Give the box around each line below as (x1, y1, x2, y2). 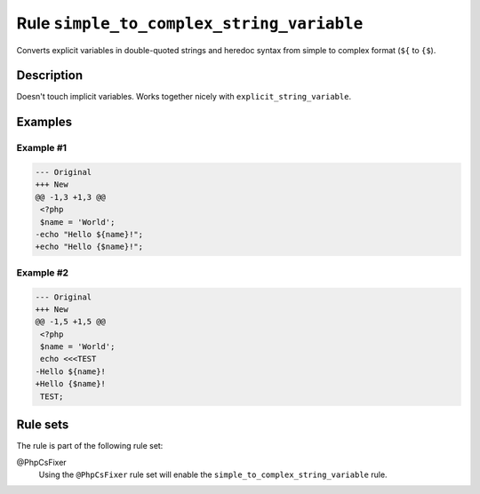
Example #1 (16, 142, 67, 155)
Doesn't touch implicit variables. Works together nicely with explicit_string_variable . (16, 92, 351, 102)
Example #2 (16, 267, 69, 279)
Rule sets (16, 418, 69, 433)
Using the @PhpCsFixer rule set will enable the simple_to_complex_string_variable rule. (38, 469, 388, 480)
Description (16, 68, 84, 84)
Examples (16, 115, 73, 130)
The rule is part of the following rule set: (16, 441, 164, 451)
